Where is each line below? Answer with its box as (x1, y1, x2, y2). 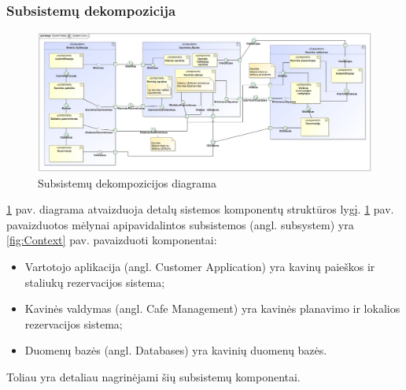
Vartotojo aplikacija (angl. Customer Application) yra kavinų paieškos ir (24, 258, 375, 274)
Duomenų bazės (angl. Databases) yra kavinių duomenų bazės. (24, 342, 327, 358)
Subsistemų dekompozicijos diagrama (38, 174, 216, 191)
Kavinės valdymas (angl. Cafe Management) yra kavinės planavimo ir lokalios (24, 300, 400, 317)
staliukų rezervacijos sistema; (24, 273, 165, 290)
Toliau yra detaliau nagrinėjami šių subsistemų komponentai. (6, 368, 301, 384)
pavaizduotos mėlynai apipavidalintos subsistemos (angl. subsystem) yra (6, 216, 354, 232)
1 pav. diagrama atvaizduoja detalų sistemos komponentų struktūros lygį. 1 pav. (6, 201, 394, 217)
